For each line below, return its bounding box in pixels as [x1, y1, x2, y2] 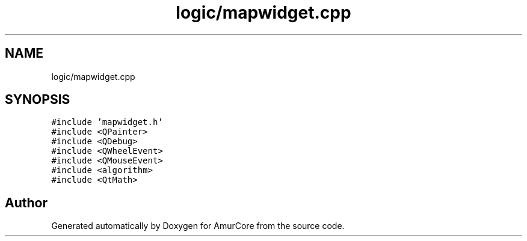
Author [5, 195, 48, 210]
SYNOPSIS [5, 92, 70, 108]
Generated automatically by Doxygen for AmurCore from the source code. [51, 221, 345, 231]
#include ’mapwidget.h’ [51, 117, 163, 127]
